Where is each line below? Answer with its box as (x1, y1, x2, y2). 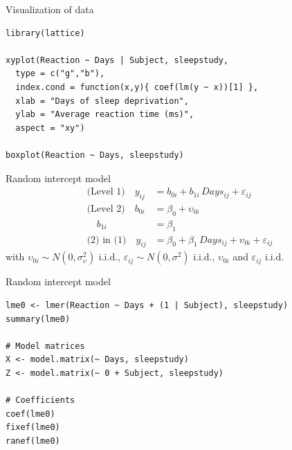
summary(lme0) (6, 314, 71, 324)
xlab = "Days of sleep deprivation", (15, 96, 189, 106)
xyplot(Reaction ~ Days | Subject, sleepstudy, (6, 55, 229, 65)
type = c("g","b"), (15, 69, 105, 79)
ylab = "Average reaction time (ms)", (15, 109, 194, 120)
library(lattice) (6, 28, 85, 38)
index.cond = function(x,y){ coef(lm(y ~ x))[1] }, (15, 82, 259, 92)
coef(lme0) (6, 408, 55, 419)
